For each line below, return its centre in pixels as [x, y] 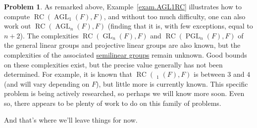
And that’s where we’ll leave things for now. [71, 119]
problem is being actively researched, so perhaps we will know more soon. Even [124, 93]
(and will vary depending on [47, 83]
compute [17, 16]
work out [18, 26]
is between [209, 74]
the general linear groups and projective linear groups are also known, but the [122, 45]
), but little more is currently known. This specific [172, 83]
